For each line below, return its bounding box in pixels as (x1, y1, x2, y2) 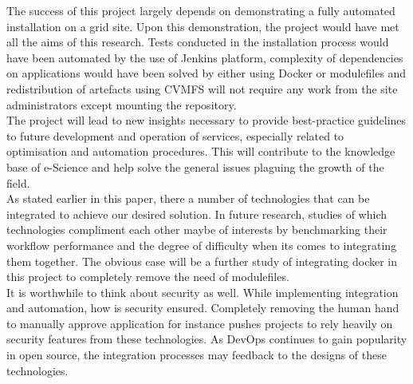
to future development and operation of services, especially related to (6, 127, 344, 144)
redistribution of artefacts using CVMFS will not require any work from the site (6, 80, 398, 97)
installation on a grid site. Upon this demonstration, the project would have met (6, 18, 399, 34)
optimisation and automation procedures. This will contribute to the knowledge (6, 143, 395, 160)
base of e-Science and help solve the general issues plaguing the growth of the (6, 158, 384, 175)
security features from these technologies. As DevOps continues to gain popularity (6, 331, 407, 347)
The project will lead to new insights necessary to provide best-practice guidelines (6, 112, 407, 129)
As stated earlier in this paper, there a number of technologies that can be (6, 190, 370, 207)
